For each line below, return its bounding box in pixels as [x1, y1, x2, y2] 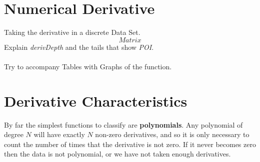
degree [4, 129, 23, 140]
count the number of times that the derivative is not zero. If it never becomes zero [4, 139, 256, 149]
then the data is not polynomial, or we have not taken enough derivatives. [4, 149, 231, 159]
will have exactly [33, 129, 85, 140]
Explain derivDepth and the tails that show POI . [4, 41, 154, 52]
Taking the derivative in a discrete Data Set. [4, 27, 140, 37]
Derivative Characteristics [4, 90, 187, 111]
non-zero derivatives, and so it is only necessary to [95, 129, 249, 140]
